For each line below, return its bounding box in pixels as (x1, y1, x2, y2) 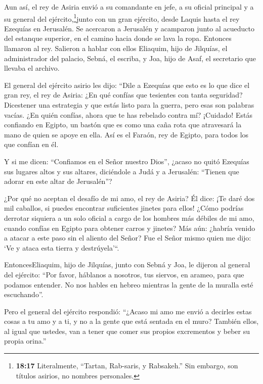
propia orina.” (4, 335, 47, 346)
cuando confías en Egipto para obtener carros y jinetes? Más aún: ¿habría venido (4, 222, 255, 233)
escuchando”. (4, 289, 43, 300)
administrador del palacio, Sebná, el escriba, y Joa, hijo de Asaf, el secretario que (4, 53, 256, 63)
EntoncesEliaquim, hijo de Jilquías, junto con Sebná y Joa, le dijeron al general (4, 259, 250, 270)
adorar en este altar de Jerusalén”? (4, 176, 112, 186)
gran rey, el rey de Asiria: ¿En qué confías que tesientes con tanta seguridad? (4, 89, 243, 100)
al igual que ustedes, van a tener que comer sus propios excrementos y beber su (4, 325, 250, 336)
